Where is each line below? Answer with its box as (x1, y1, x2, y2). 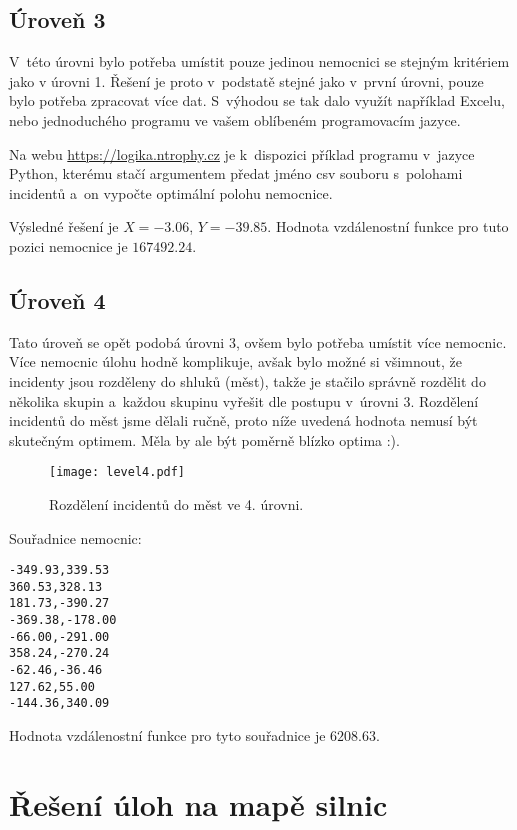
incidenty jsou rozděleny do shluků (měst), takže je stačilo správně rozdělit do (9, 370, 486, 391)
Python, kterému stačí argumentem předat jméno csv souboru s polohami (9, 163, 463, 184)
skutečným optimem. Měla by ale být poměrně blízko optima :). (9, 429, 400, 450)
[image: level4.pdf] (49, 465, 186, 480)
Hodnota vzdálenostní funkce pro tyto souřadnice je (9, 725, 326, 746)
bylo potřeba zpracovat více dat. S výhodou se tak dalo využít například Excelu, (9, 90, 505, 111)
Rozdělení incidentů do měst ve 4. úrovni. (49, 493, 304, 514)
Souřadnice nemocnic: (9, 527, 142, 548)
